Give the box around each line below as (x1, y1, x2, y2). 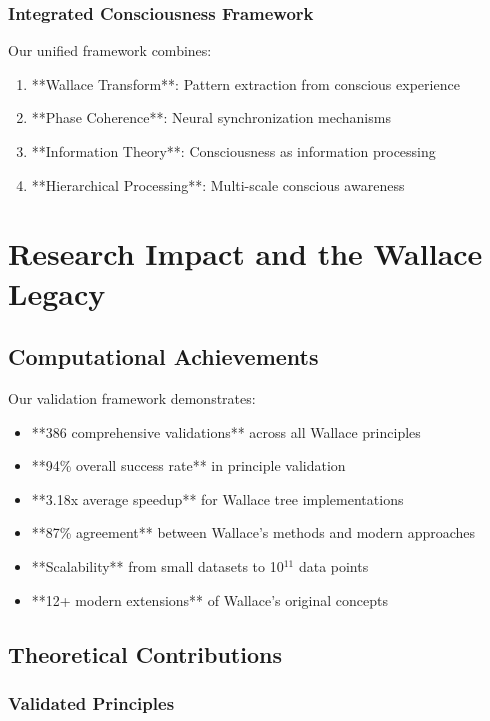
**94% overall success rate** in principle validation (31, 455, 346, 476)
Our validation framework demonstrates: (8, 387, 256, 408)
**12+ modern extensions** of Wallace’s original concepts (31, 589, 389, 610)
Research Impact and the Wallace (8, 233, 483, 274)
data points (298, 555, 369, 576)
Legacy (8, 272, 106, 313)
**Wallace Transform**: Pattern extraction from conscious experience (31, 73, 460, 94)
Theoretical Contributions (8, 638, 282, 669)
